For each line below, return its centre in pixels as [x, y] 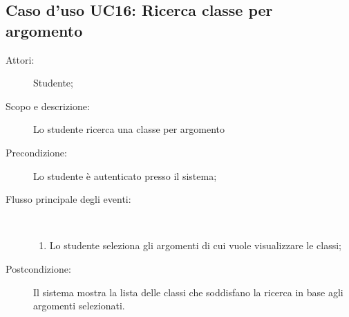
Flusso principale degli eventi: [68, 199]
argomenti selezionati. [79, 306]
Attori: [20, 59]
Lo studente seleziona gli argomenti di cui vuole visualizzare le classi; [195, 245]
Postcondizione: [38, 268]
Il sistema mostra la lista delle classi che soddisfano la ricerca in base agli [188, 292]
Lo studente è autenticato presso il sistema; [125, 175]
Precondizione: [36, 152]
